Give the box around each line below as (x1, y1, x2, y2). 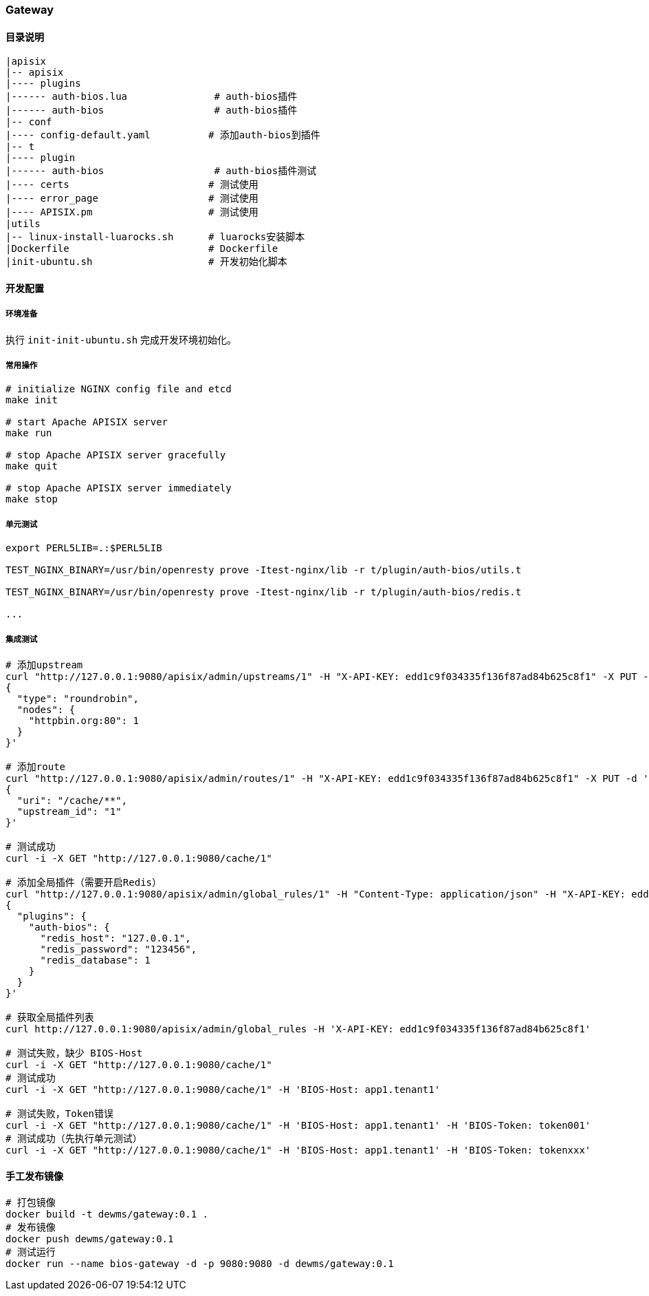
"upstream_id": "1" (16, 805, 122, 817)
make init (5, 394, 58, 406)
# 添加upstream (5, 659, 83, 670)
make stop (5, 493, 58, 505)
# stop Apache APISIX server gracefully (5, 449, 226, 461)
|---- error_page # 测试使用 (5, 193, 258, 204)
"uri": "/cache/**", (16, 794, 128, 806)
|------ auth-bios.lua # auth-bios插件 (5, 91, 298, 103)
